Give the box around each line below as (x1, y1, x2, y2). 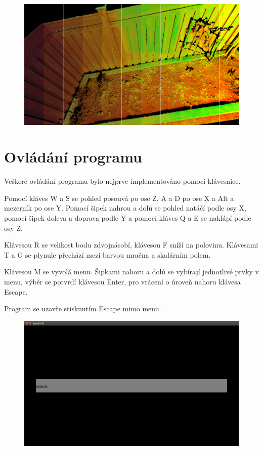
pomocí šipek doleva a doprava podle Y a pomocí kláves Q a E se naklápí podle (4, 213, 251, 223)
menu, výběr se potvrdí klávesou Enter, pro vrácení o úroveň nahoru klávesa (4, 276, 241, 287)
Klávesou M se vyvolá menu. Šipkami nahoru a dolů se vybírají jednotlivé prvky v (4, 266, 259, 277)
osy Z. (4, 222, 23, 233)
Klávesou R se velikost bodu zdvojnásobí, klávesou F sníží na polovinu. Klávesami (4, 239, 258, 250)
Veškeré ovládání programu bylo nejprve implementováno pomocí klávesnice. (4, 176, 241, 186)
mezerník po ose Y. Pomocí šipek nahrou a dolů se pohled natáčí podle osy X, (4, 202, 246, 213)
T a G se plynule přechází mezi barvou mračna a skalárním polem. (4, 249, 211, 260)
